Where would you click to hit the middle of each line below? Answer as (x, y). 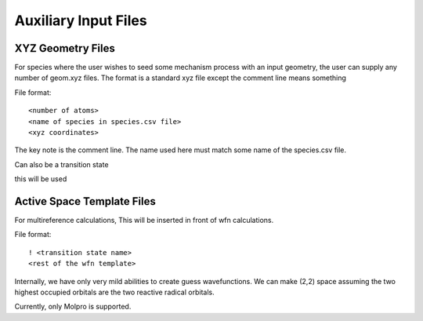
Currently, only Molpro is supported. (73, 307)
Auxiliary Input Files (81, 20)
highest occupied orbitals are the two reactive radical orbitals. (114, 292)
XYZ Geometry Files (65, 48)
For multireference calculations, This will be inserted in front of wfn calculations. (144, 221)
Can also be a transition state (61, 164)
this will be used (41, 179)
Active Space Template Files (85, 201)
